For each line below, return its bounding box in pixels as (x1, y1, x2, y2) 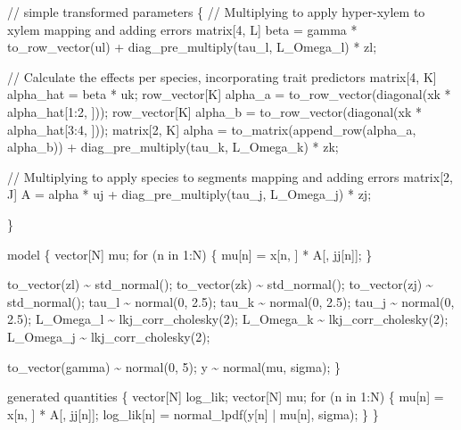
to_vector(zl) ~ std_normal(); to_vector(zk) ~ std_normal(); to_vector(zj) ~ (7, 275, 433, 294)
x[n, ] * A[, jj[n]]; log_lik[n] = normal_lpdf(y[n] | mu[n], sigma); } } (7, 404, 379, 423)
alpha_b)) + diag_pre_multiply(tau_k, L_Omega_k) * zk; (7, 137, 339, 156)
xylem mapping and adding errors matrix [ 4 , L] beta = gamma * (7, 20, 358, 38)
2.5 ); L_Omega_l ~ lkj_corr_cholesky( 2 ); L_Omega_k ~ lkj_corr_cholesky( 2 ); (7, 310, 449, 328)
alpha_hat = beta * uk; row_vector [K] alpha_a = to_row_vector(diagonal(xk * (7, 85, 451, 103)
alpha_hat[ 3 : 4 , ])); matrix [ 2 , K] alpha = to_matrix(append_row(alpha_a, (7, 120, 416, 138)
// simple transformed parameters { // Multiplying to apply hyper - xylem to (7, 3, 425, 21)
